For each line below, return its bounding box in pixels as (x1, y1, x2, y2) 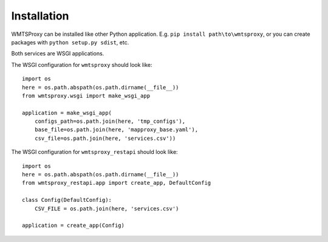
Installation (11, 9, 69, 22)
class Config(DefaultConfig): (22, 196, 112, 204)
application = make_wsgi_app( (22, 109, 112, 116)
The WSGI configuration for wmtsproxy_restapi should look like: (11, 148, 179, 156)
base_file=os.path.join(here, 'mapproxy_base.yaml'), (34, 126, 199, 133)
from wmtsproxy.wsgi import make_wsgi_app (22, 92, 151, 99)
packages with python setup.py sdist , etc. (11, 38, 129, 46)
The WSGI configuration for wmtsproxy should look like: (11, 61, 152, 68)
